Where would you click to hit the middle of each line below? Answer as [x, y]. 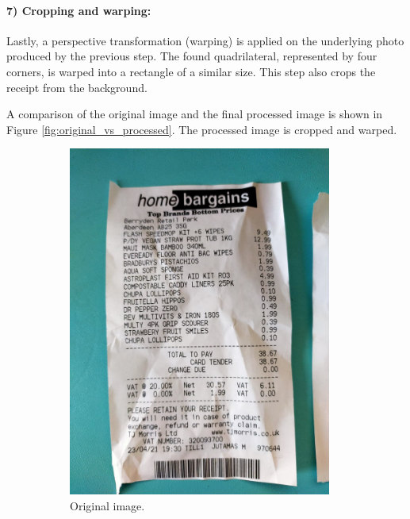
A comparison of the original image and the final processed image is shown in [195, 114]
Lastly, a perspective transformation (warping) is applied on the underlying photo [205, 40]
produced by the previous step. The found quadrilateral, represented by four [192, 56]
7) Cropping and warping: [79, 10]
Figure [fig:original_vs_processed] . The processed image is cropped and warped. [202, 129]
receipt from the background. [77, 87]
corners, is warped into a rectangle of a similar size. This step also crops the [191, 71]
